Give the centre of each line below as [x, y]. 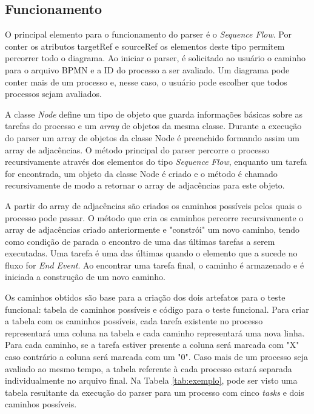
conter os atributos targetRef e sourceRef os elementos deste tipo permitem [145, 46]
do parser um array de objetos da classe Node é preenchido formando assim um [152, 137]
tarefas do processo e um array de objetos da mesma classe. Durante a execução [153, 126]
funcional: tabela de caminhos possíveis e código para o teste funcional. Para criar [157, 309]
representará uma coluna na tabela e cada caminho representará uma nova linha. [155, 332]
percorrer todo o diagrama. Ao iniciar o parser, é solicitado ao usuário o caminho [155, 58]
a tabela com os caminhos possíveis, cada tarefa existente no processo [134, 321]
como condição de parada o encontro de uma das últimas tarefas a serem [140, 241]
